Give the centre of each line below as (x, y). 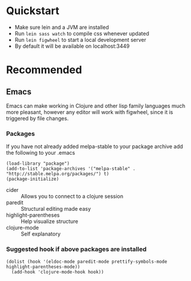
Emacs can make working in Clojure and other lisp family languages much (96, 106)
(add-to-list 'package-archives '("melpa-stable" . (71, 169)
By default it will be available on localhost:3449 (72, 46)
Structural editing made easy (56, 209)
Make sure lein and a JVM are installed (62, 27)
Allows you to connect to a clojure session (72, 197)
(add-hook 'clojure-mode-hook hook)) (58, 272)
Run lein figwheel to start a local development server (80, 40)
